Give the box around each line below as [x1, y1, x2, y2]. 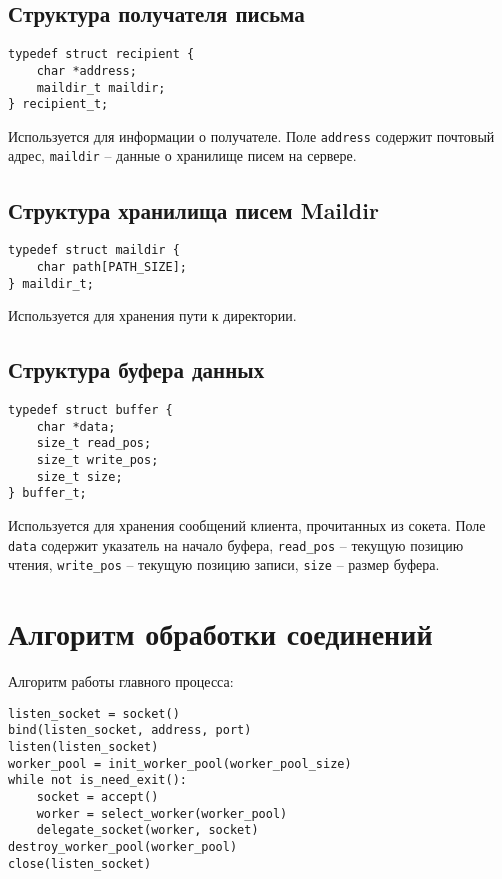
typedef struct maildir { [8, 243, 180, 258]
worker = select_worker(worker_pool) [36, 806, 288, 821]
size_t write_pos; [36, 453, 159, 468]
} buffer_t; [8, 486, 87, 501]
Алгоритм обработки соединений [8, 613, 433, 654]
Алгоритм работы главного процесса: [8, 671, 234, 692]
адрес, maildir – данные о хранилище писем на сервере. [8, 145, 357, 166]
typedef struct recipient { [8, 47, 195, 62]
